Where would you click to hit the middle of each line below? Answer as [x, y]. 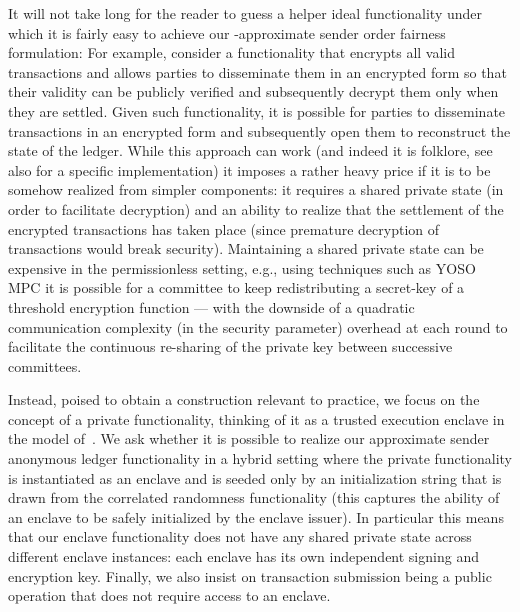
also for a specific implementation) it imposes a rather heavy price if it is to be [249, 169]
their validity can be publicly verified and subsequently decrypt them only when [253, 91]
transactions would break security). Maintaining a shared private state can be [246, 248]
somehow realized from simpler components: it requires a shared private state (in [256, 189]
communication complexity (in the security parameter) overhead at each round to [258, 326]
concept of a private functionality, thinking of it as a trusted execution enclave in [256, 418]
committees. [45, 365]
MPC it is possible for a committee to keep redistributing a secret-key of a [236, 287]
